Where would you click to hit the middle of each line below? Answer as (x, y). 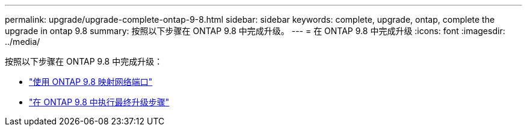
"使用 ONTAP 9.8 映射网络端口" (91, 82)
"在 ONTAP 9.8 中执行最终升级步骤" (99, 102)
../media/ (23, 42)
